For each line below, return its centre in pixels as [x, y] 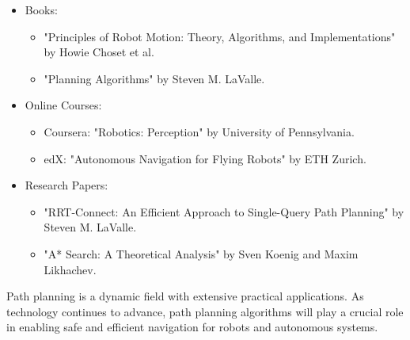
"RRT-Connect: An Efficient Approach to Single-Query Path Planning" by [224, 211]
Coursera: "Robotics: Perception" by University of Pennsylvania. [199, 131]
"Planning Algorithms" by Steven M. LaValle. [154, 78]
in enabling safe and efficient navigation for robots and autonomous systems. [192, 327]
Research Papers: [66, 185]
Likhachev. [70, 269]
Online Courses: [63, 105]
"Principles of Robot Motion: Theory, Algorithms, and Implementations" [220, 36]
